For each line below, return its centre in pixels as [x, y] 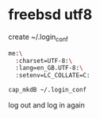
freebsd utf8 [50, 15]
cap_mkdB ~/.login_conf [48, 90]
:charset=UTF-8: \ [44, 61]
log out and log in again [47, 105]
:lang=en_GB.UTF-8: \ [49, 68]
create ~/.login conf [38, 37]
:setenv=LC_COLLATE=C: [53, 76]
